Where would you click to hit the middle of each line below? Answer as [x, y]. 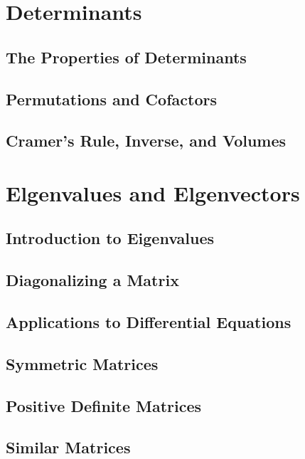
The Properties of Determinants [126, 57]
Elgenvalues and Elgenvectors [153, 192]
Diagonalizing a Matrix [92, 280]
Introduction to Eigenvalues [110, 238]
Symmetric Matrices [82, 363]
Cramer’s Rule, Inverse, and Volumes [146, 141]
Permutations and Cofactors [111, 99]
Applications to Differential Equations [149, 322]
